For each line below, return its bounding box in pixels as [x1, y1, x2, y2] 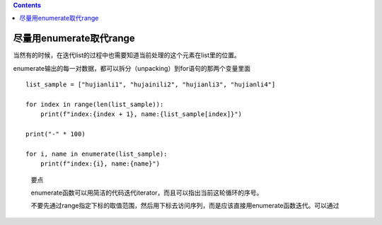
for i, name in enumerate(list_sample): [25, 149, 168, 158]
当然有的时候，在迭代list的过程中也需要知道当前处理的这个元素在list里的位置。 [13, 51, 241, 59]
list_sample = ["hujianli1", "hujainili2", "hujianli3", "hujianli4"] [25, 81, 276, 88]
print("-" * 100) [25, 130, 86, 138]
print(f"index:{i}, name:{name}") [40, 160, 161, 168]
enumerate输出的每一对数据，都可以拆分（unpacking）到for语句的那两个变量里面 [13, 64, 251, 72]
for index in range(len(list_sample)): [25, 100, 164, 108]
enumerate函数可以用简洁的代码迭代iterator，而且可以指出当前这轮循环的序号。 [30, 188, 263, 197]
